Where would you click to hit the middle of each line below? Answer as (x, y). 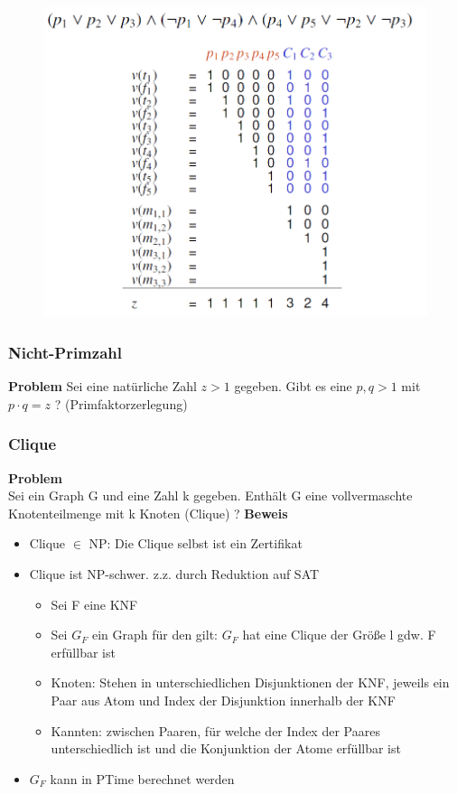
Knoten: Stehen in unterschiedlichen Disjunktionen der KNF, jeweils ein (250, 682)
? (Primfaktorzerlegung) (121, 403)
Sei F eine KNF (94, 604)
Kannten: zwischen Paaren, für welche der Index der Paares (215, 730)
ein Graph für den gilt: (154, 635)
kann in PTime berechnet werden (142, 778)
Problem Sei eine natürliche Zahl (103, 386)
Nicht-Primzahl (65, 352)
